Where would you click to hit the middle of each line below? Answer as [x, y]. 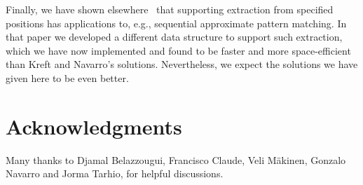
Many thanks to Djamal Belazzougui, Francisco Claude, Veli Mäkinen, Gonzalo [176, 159]
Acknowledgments [94, 126]
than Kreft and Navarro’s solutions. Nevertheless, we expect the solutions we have [182, 64]
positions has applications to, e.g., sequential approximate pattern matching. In [176, 23]
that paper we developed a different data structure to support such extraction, [174, 37]
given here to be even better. [67, 77]
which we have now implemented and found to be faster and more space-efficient [178, 50]
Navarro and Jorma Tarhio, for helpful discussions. [115, 173]
